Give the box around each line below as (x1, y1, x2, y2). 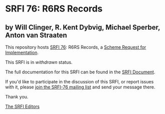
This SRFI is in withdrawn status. (5, 59, 73, 65)
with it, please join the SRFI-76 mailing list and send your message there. (5, 84, 155, 90)
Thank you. (5, 94, 29, 99)
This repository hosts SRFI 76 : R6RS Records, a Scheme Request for (5, 44, 146, 50)
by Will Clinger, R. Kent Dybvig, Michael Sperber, (5, 23, 160, 32)
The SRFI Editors (5, 103, 40, 109)
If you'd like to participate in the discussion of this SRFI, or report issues (5, 79, 154, 84)
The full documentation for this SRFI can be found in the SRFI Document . (5, 69, 155, 75)
